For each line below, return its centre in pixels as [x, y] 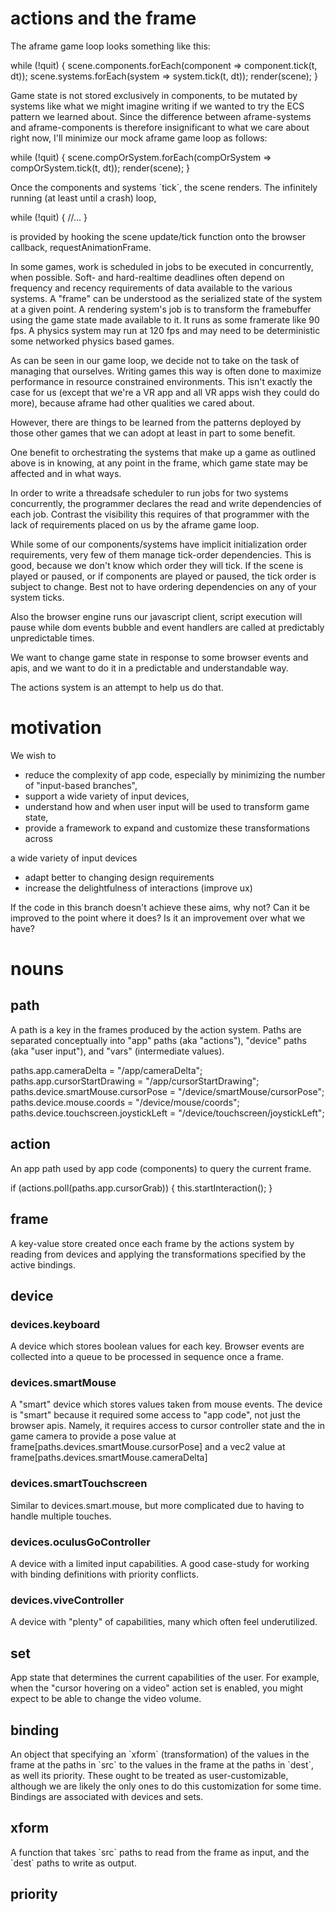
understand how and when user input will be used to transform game [167, 806]
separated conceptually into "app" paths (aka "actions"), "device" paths [158, 1040]
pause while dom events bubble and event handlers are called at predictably [167, 627]
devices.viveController [67, 1600]
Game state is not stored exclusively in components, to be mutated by [154, 95]
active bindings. [43, 1264]
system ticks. [37, 597]
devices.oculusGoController [80, 1542]
